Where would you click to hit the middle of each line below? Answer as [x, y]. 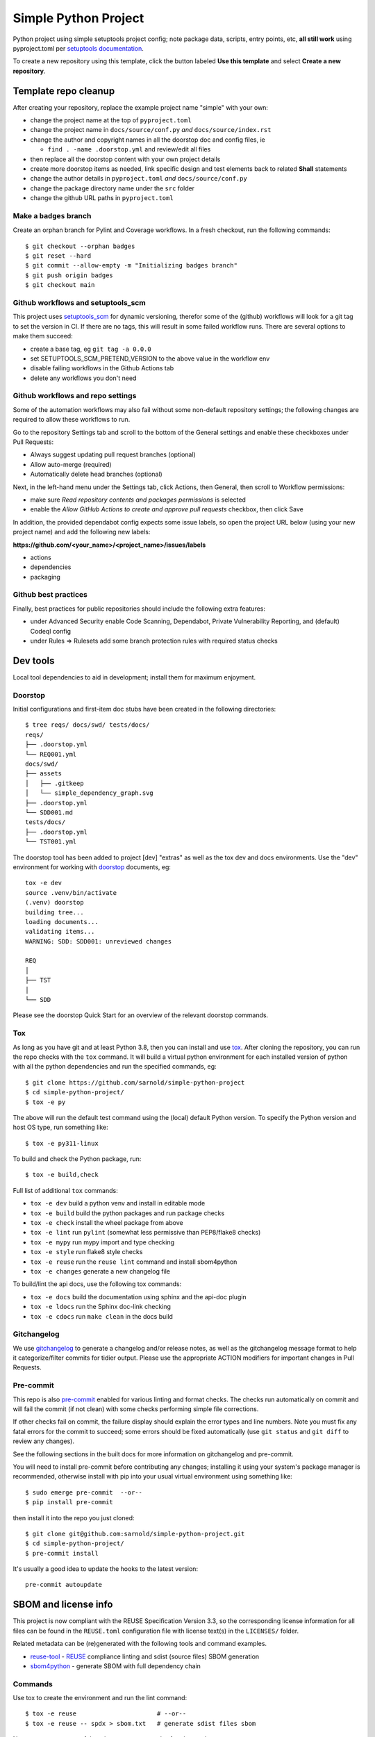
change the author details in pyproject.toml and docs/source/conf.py [139, 179]
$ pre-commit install [62, 1553]
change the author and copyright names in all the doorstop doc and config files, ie [148, 140]
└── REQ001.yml [51, 754]
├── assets [44, 774]
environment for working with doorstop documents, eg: [92, 867]
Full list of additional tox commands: [65, 1190]
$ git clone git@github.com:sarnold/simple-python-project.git [135, 1533]
